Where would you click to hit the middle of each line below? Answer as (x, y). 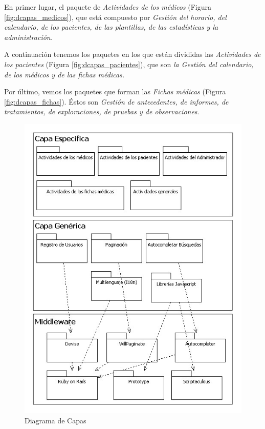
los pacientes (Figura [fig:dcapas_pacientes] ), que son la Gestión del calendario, (129, 64)
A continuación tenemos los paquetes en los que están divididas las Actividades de (132, 54)
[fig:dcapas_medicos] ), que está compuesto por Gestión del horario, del (115, 17)
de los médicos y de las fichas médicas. (64, 74)
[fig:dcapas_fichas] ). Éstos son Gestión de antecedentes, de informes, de (116, 101)
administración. (29, 37)
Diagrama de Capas (56, 420)
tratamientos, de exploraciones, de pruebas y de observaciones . (102, 111)
